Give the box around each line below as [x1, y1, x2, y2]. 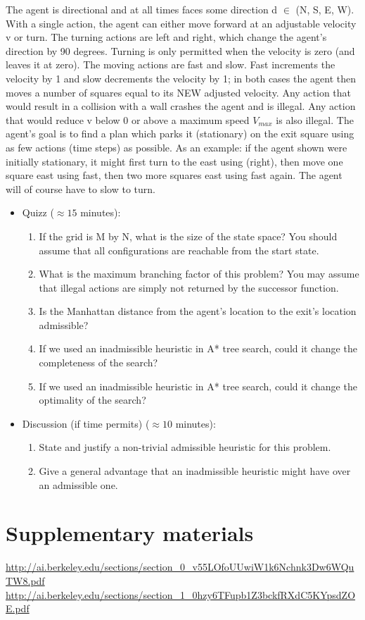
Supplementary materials [6, 519, 254, 547]
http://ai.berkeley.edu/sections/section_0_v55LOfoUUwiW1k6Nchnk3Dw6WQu [6, 559, 354, 574]
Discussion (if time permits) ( [22, 416, 150, 430]
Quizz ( [22, 205, 54, 220]
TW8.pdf [6, 573, 45, 588]
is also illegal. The [276, 112, 354, 127]
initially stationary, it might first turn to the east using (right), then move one [6, 154, 343, 168]
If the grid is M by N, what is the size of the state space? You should [39, 228, 338, 243]
